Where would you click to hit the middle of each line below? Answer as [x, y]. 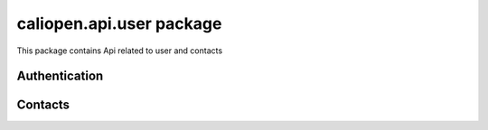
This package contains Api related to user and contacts [120, 51]
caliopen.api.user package [119, 23]
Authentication [60, 76]
